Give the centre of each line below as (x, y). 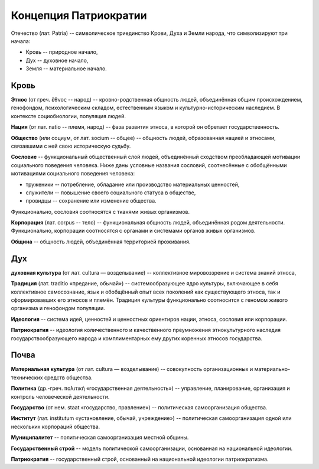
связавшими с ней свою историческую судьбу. (71, 146)
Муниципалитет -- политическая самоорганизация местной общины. (100, 438)
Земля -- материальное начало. (66, 69)
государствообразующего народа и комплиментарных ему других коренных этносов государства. (137, 338)
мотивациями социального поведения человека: (73, 174)
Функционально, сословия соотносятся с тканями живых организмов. (100, 211)
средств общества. (68, 377)
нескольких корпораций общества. (56, 426)
